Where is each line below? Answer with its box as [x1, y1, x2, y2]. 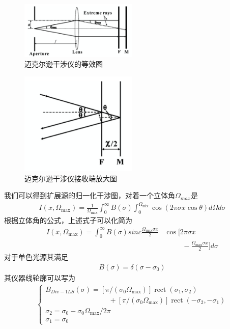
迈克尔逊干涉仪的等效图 [24, 59, 103, 69]
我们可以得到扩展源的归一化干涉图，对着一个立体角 [4, 190, 175, 201]
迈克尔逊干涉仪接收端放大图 [24, 173, 117, 183]
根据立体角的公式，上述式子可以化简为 [4, 215, 132, 226]
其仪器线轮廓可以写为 [4, 272, 75, 283]
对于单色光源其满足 [4, 252, 68, 262]
